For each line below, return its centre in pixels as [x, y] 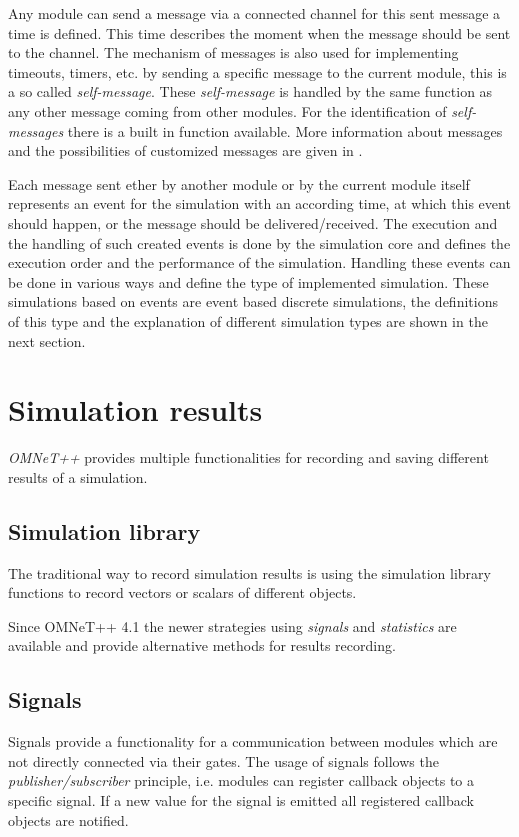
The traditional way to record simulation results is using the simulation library [249, 572]
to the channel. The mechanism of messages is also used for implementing [233, 52]
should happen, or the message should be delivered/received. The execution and [253, 222]
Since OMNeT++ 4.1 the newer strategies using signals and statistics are [232, 625]
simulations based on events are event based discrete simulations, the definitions [253, 301]
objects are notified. [68, 819]
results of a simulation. [78, 476]
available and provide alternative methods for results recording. [202, 645]
